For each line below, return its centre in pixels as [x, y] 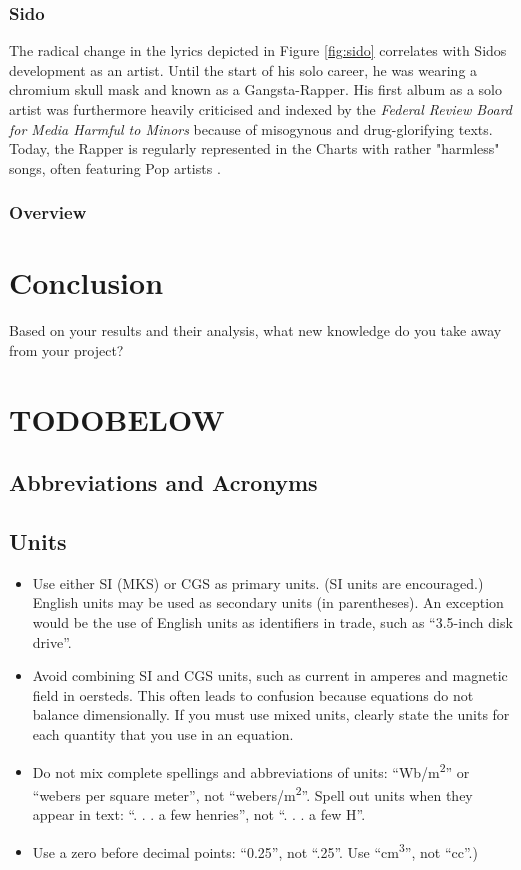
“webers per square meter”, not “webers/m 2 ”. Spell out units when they [252, 793]
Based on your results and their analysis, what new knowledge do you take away [255, 330]
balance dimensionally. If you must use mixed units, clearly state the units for [271, 714]
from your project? [66, 349]
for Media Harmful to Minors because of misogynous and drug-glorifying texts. [251, 128]
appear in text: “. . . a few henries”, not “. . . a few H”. [199, 814]
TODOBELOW [117, 418]
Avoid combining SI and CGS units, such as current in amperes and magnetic [270, 675]
